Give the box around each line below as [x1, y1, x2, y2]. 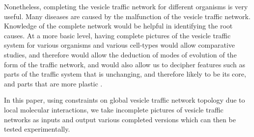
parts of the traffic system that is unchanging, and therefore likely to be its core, [4, 69, 246, 79]
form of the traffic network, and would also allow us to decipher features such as [4, 59, 245, 69]
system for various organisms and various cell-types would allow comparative [4, 40, 235, 50]
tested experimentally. [4, 124, 70, 134]
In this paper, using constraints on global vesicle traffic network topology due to [4, 95, 245, 105]
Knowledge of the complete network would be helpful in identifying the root [4, 21, 233, 31]
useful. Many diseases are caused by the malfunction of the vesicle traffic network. [4, 11, 251, 21]
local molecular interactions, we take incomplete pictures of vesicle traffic [4, 104, 224, 114]
